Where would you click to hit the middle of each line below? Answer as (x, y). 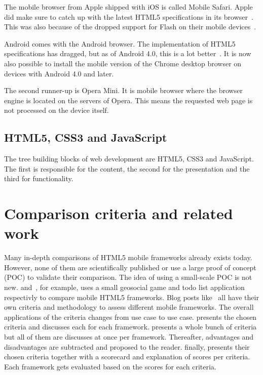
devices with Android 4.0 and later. (59, 73)
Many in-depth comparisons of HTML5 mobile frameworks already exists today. (128, 257)
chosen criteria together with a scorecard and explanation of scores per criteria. (127, 357)
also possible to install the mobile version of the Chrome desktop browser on (123, 63)
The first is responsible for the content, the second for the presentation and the (127, 168)
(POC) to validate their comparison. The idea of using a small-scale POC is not (128, 277)
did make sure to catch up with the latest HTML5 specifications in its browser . (129, 16)
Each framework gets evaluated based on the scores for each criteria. (110, 366)
